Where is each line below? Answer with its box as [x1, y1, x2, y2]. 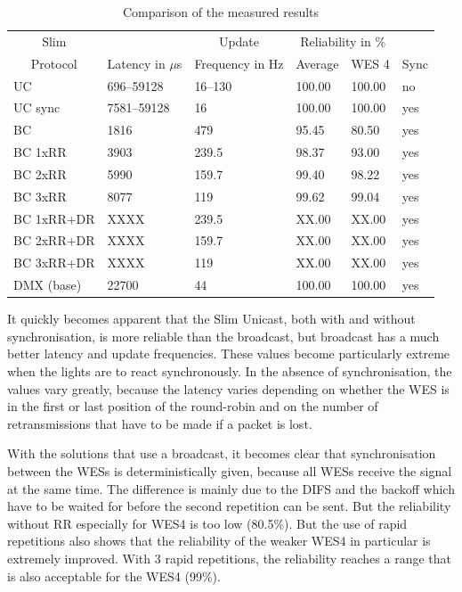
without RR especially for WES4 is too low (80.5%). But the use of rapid [7, 514, 408, 532]
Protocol [30, 53, 77, 72]
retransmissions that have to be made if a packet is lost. [7, 414, 312, 432]
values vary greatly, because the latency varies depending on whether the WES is [7, 379, 450, 398]
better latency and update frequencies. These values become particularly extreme [7, 344, 450, 363]
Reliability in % [300, 31, 386, 50]
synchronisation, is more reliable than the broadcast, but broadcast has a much [7, 326, 440, 345]
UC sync [13, 98, 61, 117]
